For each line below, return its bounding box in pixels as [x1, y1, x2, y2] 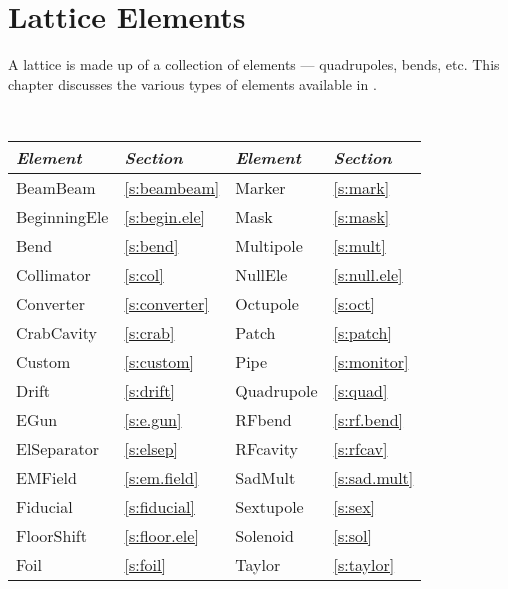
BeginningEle [16, 204, 109, 228]
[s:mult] [333, 233, 386, 257]
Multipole [235, 233, 303, 257]
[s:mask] [333, 204, 390, 228]
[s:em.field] [124, 465, 199, 489]
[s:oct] [333, 291, 375, 315]
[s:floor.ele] [124, 523, 199, 547]
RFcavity [235, 436, 298, 460]
